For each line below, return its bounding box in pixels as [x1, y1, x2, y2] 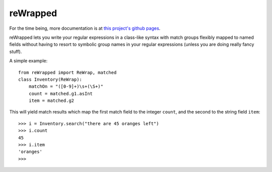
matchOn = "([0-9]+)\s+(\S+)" [28, 84, 103, 89]
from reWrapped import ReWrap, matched [18, 70, 117, 75]
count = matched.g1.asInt [28, 91, 93, 96]
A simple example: [9, 58, 48, 64]
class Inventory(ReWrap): [18, 76, 83, 82]
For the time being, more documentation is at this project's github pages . [9, 25, 161, 31]
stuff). [9, 48, 22, 54]
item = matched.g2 [28, 98, 75, 103]
